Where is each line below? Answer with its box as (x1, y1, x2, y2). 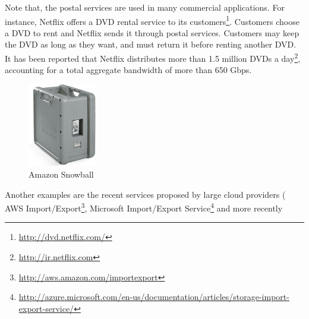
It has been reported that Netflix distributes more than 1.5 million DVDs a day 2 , (5, 50, 301, 64)
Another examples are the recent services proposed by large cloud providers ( (5, 188, 286, 200)
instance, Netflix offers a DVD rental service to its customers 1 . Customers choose (5, 13, 299, 27)
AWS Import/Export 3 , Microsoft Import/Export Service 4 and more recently (5, 200, 283, 214)
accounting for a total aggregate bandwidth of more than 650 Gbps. (5, 64, 252, 76)
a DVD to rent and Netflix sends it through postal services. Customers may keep (5, 26, 299, 39)
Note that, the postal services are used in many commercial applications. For (5, 1, 285, 13)
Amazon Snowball (29, 168, 94, 180)
